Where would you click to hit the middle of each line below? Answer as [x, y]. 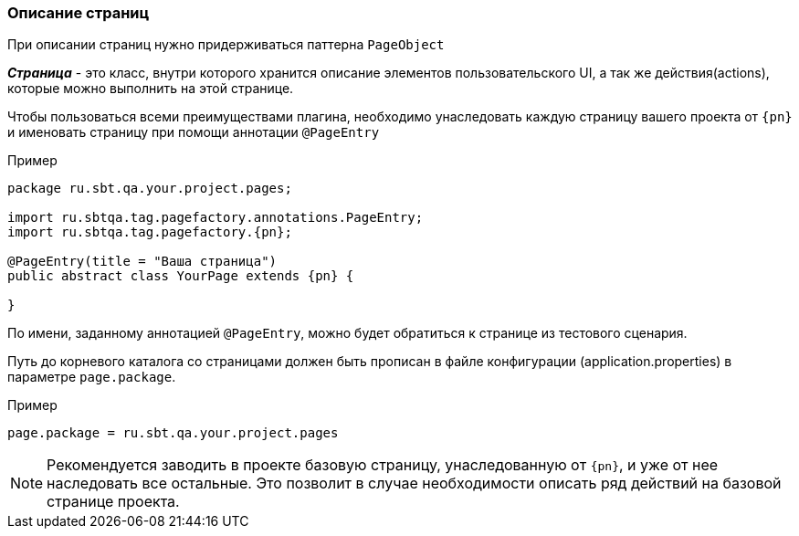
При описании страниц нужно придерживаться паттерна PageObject [226, 45]
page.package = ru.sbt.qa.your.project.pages [173, 433]
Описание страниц [79, 13]
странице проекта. [113, 502]
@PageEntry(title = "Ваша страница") [142, 262]
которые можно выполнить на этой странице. [151, 89]
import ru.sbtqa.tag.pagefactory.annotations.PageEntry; [216, 218]
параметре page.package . [92, 377]
